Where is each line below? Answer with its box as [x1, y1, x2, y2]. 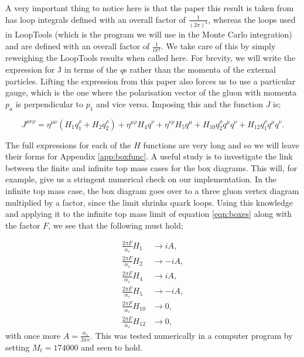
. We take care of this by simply [161, 40, 276, 52]
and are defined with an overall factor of [5, 40, 150, 52]
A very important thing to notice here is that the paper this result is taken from [5, 2, 294, 13]
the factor [5, 219, 40, 231]
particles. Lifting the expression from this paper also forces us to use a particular [5, 74, 296, 87]
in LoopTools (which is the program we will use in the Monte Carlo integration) [5, 28, 292, 40]
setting [5, 341, 30, 353]
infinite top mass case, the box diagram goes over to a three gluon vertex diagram [5, 184, 299, 196]
